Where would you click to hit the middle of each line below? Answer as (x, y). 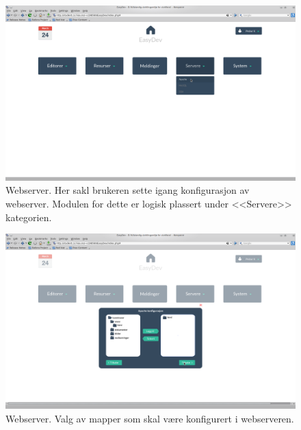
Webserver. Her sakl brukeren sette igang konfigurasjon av (128, 190)
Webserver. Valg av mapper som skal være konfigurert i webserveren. (150, 418)
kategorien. (29, 217)
